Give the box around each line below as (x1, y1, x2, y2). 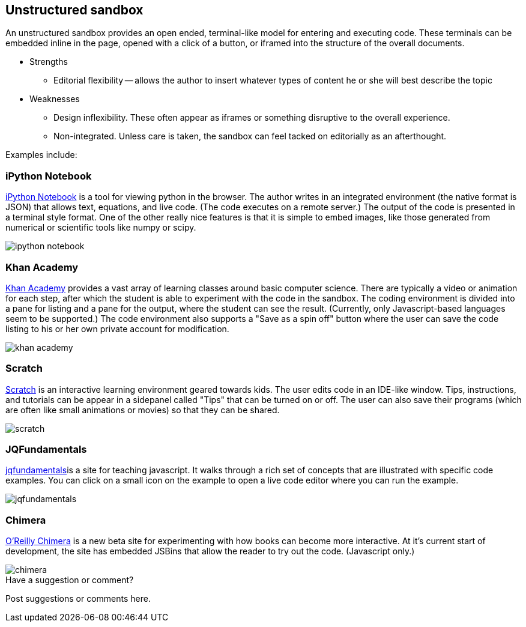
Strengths (29, 56, 68, 67)
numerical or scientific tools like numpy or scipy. (5, 222, 196, 233)
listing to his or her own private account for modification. (5, 323, 229, 334)
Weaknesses (29, 94, 80, 104)
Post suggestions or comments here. (5, 593, 151, 604)
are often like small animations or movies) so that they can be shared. (5, 404, 280, 415)
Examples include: (5, 150, 77, 160)
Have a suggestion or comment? (5, 575, 134, 586)
